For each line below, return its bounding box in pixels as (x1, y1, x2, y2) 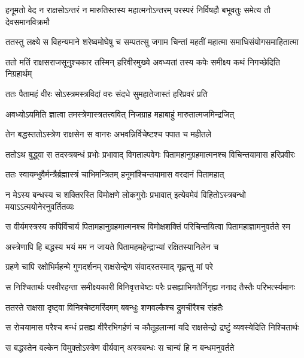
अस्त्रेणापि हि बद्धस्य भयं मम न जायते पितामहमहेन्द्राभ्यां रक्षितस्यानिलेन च (5, 240, 219, 252)
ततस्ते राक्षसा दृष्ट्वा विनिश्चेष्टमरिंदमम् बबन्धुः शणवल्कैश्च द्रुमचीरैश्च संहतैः (5, 300, 224, 313)
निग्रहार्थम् (5, 67, 32, 80)
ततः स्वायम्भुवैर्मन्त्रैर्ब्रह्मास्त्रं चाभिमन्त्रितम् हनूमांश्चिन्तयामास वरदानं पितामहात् (5, 168, 224, 180)
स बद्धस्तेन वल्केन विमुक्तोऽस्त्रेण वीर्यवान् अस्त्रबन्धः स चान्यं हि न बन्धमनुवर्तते (5, 341, 235, 353)
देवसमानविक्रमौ (5, 15, 50, 28)
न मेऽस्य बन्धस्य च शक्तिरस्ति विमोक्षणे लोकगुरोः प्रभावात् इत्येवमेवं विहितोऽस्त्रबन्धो (5, 188, 246, 200)
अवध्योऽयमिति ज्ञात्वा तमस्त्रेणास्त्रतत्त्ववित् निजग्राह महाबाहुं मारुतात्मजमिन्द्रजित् (5, 107, 235, 120)
